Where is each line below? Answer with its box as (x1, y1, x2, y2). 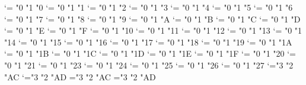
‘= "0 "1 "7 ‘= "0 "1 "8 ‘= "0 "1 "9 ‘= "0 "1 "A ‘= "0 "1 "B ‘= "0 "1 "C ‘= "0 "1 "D (4, 12, 301, 25)
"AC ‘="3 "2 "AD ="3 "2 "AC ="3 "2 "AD (4, 70, 156, 83)
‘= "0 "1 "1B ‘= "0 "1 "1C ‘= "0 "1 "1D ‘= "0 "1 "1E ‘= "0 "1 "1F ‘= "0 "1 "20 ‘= (4, 47, 297, 60)
